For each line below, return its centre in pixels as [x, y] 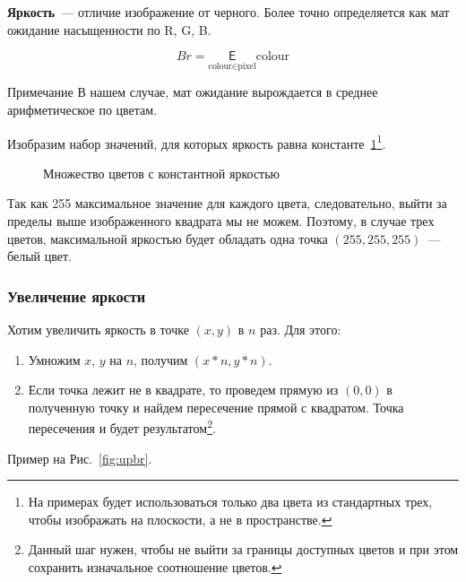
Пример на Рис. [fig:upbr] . [80, 458]
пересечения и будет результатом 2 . [122, 427]
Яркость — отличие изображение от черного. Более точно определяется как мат [229, 12]
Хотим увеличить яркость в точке [98, 330]
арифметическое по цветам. [82, 109]
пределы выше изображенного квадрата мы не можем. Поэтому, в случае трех [221, 221]
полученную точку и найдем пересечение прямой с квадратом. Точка [216, 407]
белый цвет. [39, 256]
